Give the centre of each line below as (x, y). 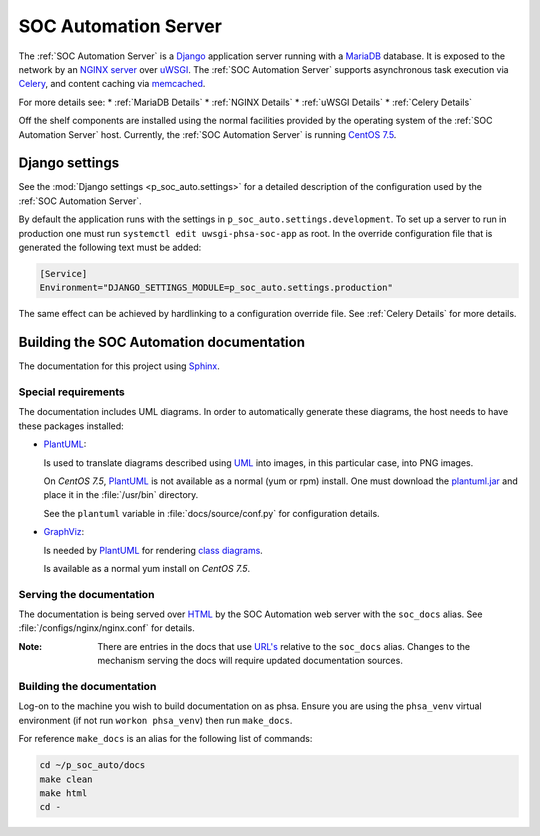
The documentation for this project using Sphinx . (119, 366)
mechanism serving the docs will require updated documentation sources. (250, 661)
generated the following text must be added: (110, 247)
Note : (30, 646)
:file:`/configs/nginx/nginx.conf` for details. (106, 628)
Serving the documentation (86, 594)
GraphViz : (64, 532)
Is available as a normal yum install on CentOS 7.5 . (147, 568)
